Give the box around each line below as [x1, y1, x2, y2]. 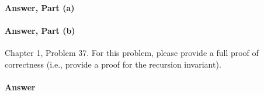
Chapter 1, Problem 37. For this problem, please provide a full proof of [5, 46, 259, 58]
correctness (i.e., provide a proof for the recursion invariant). [5, 58, 221, 70]
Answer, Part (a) [5, 1, 75, 13]
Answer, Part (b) [5, 24, 75, 36]
